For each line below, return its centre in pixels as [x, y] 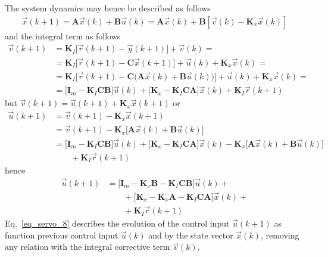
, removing [280, 235]
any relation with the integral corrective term [88, 247]
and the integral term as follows [63, 35]
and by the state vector [191, 235]
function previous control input [62, 235]
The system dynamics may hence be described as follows [108, 8]
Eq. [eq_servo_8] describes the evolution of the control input [117, 223]
